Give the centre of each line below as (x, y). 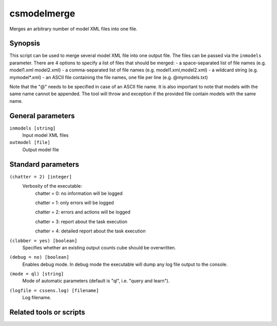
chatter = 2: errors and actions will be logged (83, 212)
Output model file (41, 150)
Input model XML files (45, 135)
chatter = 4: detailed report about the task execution (90, 231)
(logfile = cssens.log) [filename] (54, 290)
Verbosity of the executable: (52, 186)
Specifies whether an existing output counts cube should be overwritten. (99, 247)
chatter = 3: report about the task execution (81, 222)
